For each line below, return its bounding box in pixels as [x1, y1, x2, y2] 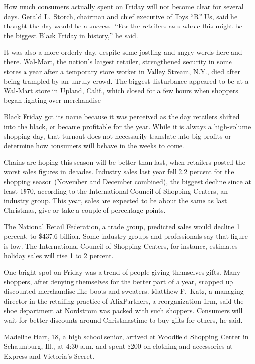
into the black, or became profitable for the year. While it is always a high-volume [4, 121, 251, 131]
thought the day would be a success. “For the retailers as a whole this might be [4, 21, 243, 31]
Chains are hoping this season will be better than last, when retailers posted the [4, 157, 245, 167]
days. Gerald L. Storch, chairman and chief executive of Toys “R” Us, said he [4, 11, 238, 21]
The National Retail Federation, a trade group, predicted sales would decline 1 [4, 221, 240, 231]
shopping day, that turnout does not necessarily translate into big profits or [4, 131, 231, 141]
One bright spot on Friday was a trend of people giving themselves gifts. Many [4, 267, 241, 277]
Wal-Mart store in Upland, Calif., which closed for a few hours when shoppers [4, 85, 238, 95]
